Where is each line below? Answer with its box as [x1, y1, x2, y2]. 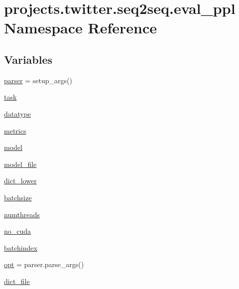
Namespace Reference [4, 17, 157, 38]
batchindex [4, 242, 37, 253]
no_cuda [4, 226, 31, 236]
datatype [4, 108, 31, 119]
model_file [4, 158, 37, 169]
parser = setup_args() [4, 75, 72, 85]
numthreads [4, 209, 40, 219]
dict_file [4, 276, 30, 286]
